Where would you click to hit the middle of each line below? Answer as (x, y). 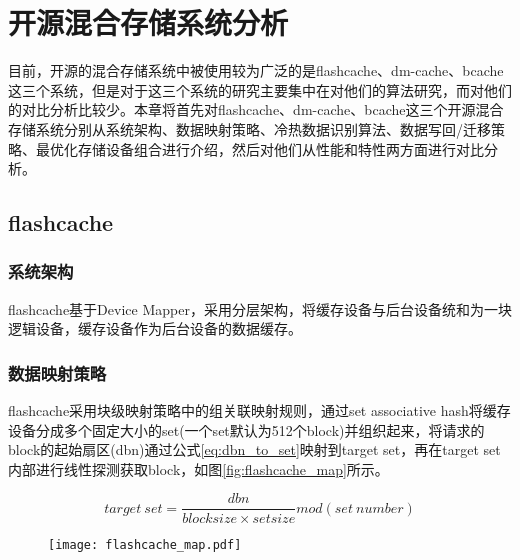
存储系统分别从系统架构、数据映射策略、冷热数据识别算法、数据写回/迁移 (249, 128)
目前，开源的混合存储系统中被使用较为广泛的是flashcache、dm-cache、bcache (256, 70)
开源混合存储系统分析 (148, 22)
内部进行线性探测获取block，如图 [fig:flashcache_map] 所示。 (198, 468)
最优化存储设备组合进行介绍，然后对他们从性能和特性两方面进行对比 (259, 148)
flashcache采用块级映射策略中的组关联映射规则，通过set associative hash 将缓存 (259, 410)
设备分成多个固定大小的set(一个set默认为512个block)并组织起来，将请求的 (246, 429)
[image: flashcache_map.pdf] (145, 544)
